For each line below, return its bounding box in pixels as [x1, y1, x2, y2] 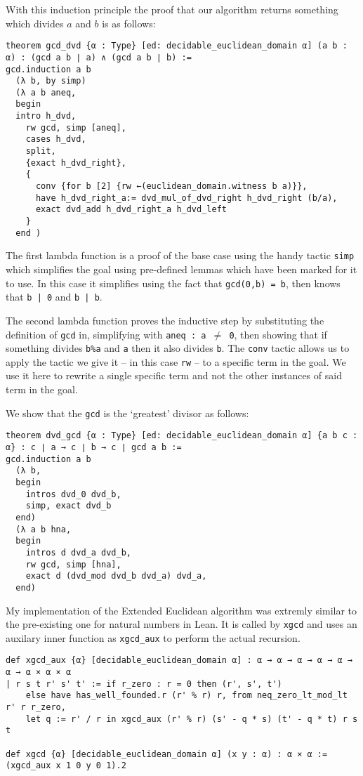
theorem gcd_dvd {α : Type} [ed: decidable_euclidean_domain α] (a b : [6, 41, 348, 51]
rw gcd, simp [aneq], [25, 122, 126, 133]
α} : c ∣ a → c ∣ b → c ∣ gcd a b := [6, 442, 182, 452]
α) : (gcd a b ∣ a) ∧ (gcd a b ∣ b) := [6, 52, 192, 63]
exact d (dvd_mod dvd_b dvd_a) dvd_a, [25, 571, 207, 581]
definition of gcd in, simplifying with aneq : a [6, 327, 206, 341]
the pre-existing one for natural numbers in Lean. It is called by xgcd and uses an [6, 617, 357, 631]
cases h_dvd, [25, 134, 86, 145]
